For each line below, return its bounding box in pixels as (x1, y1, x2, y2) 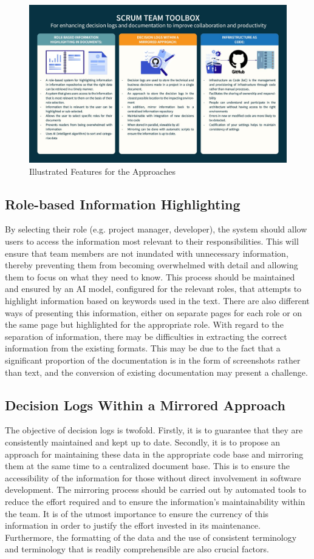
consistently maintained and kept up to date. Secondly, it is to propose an (5, 435, 281, 448)
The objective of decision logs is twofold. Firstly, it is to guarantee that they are (5, 424, 303, 436)
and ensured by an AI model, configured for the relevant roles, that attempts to (5, 282, 302, 295)
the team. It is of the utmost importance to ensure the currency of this (5, 507, 269, 520)
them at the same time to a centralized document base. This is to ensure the (5, 459, 290, 472)
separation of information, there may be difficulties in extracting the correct (5, 330, 287, 342)
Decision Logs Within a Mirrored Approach (5, 395, 285, 414)
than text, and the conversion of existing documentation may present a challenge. (5, 365, 308, 378)
